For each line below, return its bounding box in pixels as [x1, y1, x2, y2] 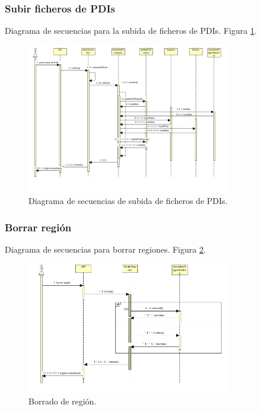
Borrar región [5, 220, 72, 234]
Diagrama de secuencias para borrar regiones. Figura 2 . [5, 243, 206, 256]
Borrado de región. [28, 394, 97, 407]
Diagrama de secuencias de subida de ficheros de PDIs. [28, 195, 228, 207]
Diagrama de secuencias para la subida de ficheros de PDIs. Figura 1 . [5, 24, 257, 37]
